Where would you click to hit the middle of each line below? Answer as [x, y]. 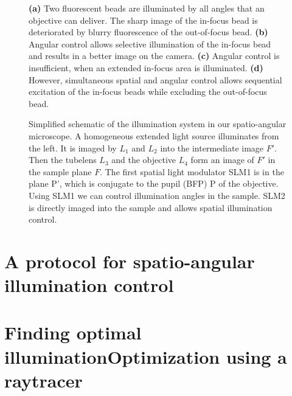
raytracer [43, 380]
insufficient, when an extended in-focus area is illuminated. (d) [146, 67]
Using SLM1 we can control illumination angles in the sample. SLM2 [157, 195]
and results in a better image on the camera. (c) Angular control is [154, 56]
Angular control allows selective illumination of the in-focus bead [150, 43]
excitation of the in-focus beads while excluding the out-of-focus [148, 92]
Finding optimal [73, 332]
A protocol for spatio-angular [130, 261]
